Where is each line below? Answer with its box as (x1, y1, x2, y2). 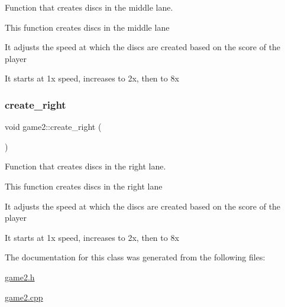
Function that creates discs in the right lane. (5, 160, 166, 172)
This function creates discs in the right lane (5, 179, 163, 192)
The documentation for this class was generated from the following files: (5, 251, 265, 263)
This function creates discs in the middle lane (5, 21, 170, 33)
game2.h (5, 270, 35, 283)
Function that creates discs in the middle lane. (5, 1, 173, 13)
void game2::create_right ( (5, 120, 102, 133)
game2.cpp (5, 290, 43, 303)
